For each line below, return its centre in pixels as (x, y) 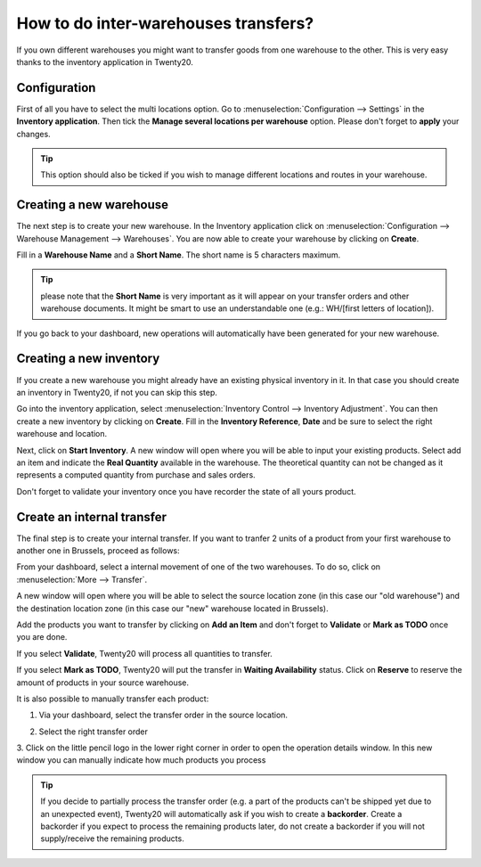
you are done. (42, 637)
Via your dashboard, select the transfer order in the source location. (163, 715)
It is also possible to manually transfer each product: (113, 699)
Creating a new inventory (88, 359)
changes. (33, 134)
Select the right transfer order (94, 732)
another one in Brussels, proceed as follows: (98, 550)
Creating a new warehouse (93, 205)
